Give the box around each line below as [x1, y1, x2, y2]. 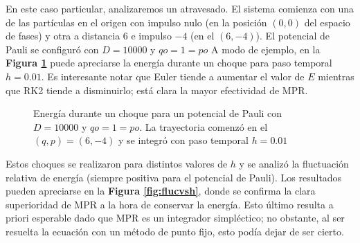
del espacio [304, 15, 350, 29]
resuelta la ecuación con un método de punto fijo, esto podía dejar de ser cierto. [6, 224, 344, 238]
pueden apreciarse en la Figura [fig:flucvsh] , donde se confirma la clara [6, 183, 316, 198]
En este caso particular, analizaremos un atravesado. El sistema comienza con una [6, 1, 354, 15]
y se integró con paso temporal [118, 133, 249, 147]
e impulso [131, 28, 172, 43]
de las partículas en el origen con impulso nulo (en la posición [6, 15, 267, 29]
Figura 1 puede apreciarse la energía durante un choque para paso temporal [6, 55, 332, 70]
